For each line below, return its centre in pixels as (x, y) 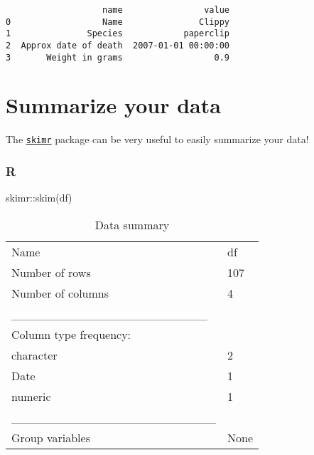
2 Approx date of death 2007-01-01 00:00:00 (118, 45)
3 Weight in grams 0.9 (118, 57)
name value (166, 10)
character (34, 355)
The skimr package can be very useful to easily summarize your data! (157, 139)
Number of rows (51, 272)
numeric (31, 396)
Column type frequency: (71, 334)
